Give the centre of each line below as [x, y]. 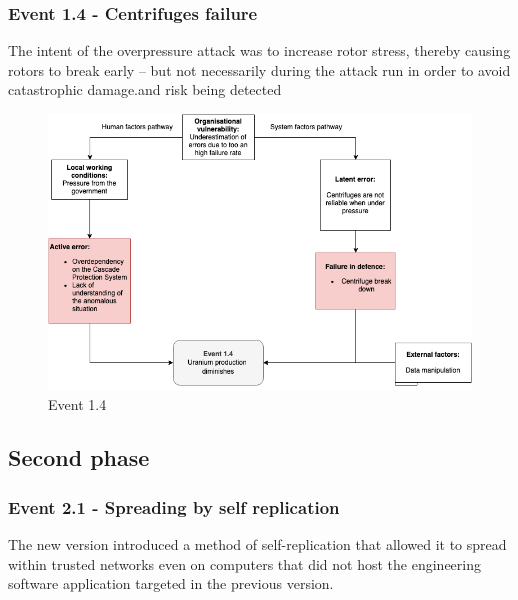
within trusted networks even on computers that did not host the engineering [244, 563]
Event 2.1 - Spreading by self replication [174, 506]
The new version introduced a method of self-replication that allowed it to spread [257, 544]
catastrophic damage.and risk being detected [145, 89]
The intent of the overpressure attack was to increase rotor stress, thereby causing [259, 50]
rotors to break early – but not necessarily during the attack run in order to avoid [259, 69]
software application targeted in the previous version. [171, 583]
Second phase [79, 457]
